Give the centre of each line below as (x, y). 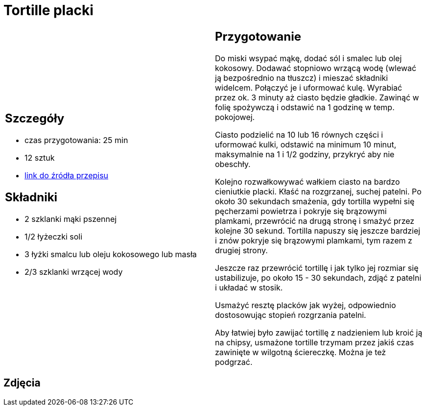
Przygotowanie (258, 36)
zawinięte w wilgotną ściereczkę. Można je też (301, 352)
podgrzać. (234, 362)
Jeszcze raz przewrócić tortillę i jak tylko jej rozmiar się (317, 268)
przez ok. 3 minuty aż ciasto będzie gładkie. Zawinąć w (317, 97)
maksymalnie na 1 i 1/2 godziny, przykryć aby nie (305, 154)
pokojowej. (235, 117)
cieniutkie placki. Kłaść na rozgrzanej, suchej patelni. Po (318, 191)
